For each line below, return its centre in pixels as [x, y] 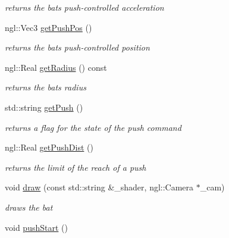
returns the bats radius [46, 87]
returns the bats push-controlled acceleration [84, 7]
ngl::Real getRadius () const [56, 67]
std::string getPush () [44, 107]
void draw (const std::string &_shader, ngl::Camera [99, 187]
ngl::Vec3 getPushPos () [48, 27]
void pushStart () [36, 227]
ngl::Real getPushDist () [49, 147]
